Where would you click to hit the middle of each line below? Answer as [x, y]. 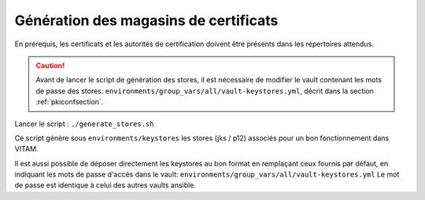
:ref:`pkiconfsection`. [70, 102]
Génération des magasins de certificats [146, 20]
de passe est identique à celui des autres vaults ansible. [105, 185]
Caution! [50, 65]
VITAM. [26, 149]
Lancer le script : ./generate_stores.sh [84, 124]
